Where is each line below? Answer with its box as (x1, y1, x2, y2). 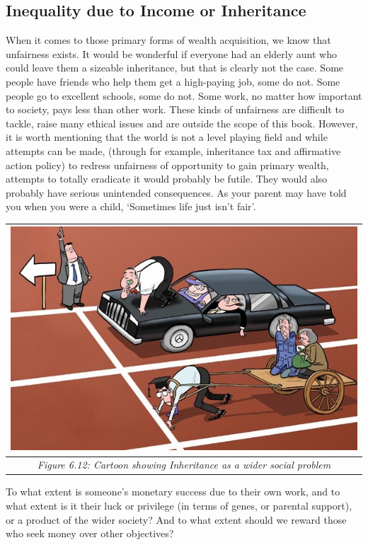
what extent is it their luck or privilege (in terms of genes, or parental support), (6, 498, 352, 512)
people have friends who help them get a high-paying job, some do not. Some (6, 74, 340, 88)
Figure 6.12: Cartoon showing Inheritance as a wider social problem (37, 457, 331, 472)
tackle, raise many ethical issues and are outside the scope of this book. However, (6, 115, 358, 130)
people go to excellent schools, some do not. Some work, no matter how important (6, 88, 362, 103)
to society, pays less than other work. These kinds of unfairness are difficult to (6, 102, 344, 117)
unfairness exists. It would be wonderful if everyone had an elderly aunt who (6, 46, 337, 61)
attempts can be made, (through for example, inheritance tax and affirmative (6, 143, 341, 158)
